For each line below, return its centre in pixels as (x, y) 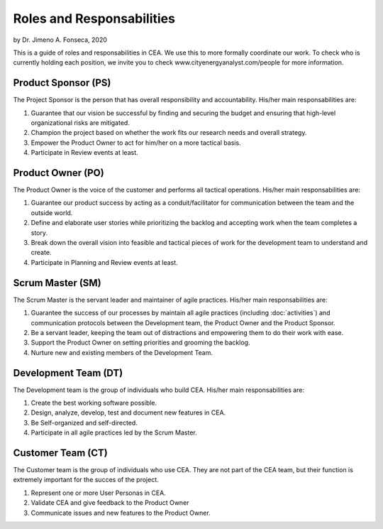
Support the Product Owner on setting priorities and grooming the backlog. (140, 343)
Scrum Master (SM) (57, 283)
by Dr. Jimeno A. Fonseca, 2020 (60, 40)
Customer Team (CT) (60, 453)
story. (39, 233)
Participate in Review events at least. (84, 153)
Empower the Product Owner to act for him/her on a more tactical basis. (136, 143)
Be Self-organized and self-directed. (84, 422)
